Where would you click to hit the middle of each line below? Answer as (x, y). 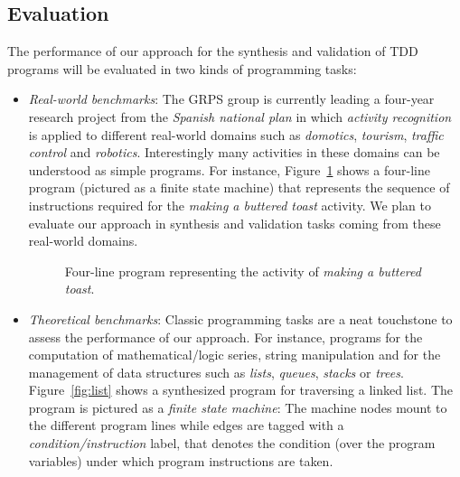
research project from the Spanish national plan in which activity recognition (240, 116)
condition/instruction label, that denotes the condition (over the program (232, 443)
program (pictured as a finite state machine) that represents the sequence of (239, 187)
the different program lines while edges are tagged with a (186, 425)
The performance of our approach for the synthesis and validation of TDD (213, 51)
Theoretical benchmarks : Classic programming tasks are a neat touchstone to (240, 318)
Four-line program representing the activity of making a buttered (243, 271)
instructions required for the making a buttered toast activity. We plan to (230, 205)
